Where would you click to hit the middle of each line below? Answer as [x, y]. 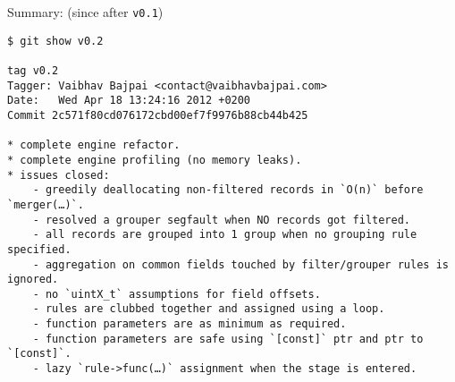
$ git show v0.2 [55, 41]
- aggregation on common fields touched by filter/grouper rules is [240, 264]
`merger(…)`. [46, 204]
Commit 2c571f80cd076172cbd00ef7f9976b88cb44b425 [158, 115]
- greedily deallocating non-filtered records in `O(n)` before [228, 190]
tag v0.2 [33, 70]
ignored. [33, 280]
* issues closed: [59, 175]
